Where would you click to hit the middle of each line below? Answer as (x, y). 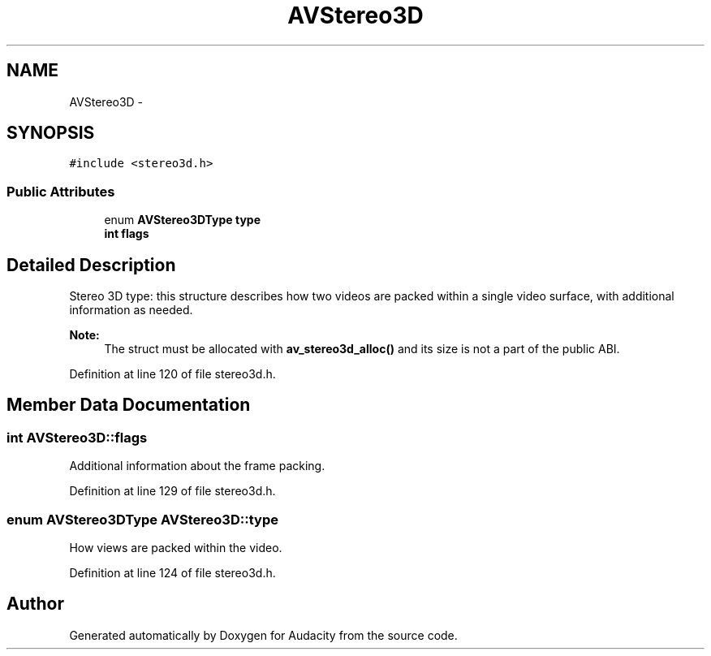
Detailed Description (91, 265)
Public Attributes (61, 191)
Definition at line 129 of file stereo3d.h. (172, 491)
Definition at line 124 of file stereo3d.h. (172, 573)
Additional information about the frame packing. (197, 466)
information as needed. (131, 310)
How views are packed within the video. (176, 548)
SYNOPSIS (51, 133)
